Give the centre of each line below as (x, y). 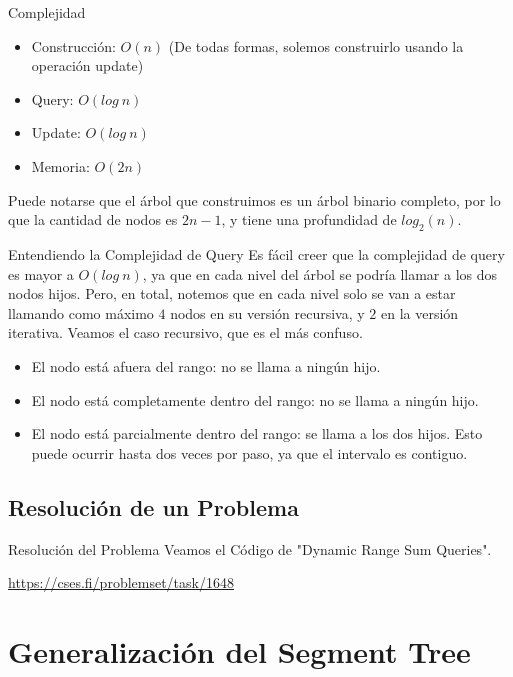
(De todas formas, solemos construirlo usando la (316, 45)
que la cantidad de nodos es (93, 219)
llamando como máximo (81, 312)
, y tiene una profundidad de (309, 219)
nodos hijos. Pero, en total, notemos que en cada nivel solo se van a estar (232, 293)
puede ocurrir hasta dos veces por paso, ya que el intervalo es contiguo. (249, 452)
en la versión (419, 312)
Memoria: (60, 165)
